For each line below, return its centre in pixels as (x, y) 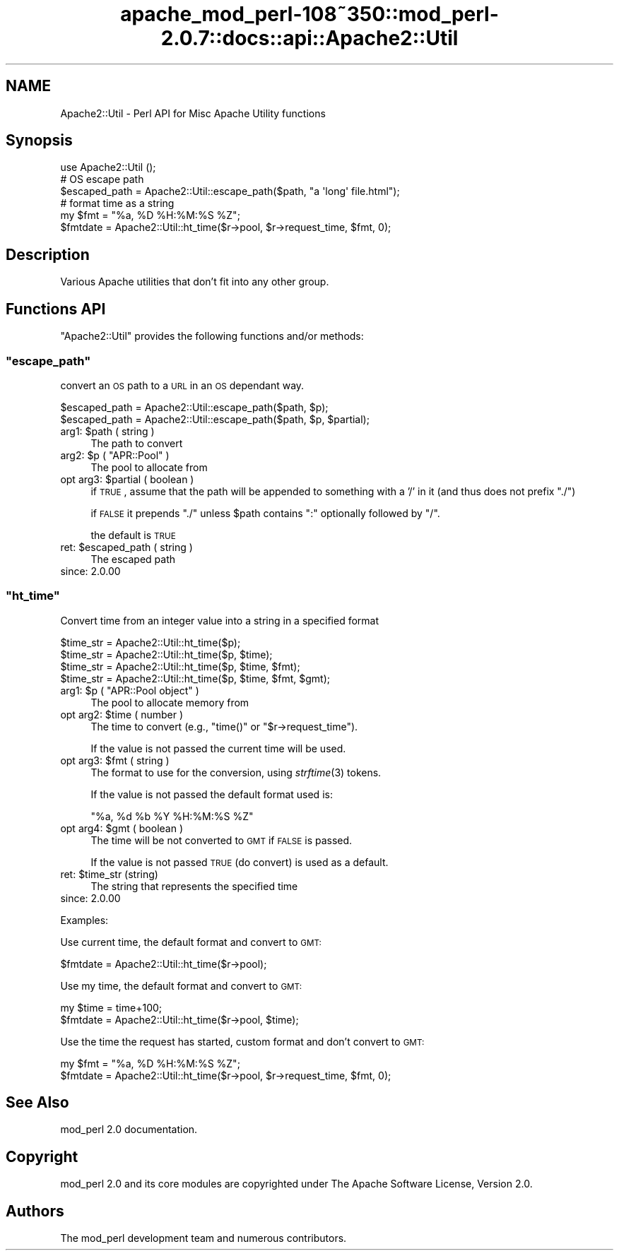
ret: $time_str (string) (109, 874)
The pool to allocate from (149, 467)
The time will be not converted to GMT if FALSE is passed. (222, 840)
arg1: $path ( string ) (107, 431)
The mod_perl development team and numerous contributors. (204, 1238)
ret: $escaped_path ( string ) (126, 547)
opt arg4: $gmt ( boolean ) (122, 828)
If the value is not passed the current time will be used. (218, 748)
